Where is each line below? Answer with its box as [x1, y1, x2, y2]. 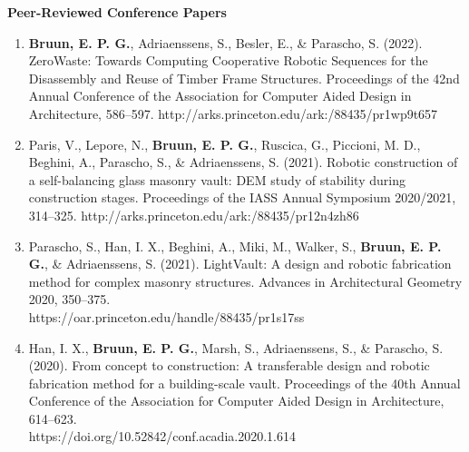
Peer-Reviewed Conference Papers [7, 3, 227, 21]
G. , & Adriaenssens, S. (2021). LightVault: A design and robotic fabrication [28, 254, 452, 273]
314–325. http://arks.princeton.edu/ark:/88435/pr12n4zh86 [28, 205, 359, 224]
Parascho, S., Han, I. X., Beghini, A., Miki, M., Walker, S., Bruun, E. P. [28, 236, 442, 255]
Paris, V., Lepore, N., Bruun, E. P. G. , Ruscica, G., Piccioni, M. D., [28, 134, 421, 153]
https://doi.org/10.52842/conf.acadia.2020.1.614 [28, 427, 296, 446]
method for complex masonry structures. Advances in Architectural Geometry [28, 271, 463, 290]
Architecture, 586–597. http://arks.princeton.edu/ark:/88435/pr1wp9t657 [28, 103, 438, 123]
